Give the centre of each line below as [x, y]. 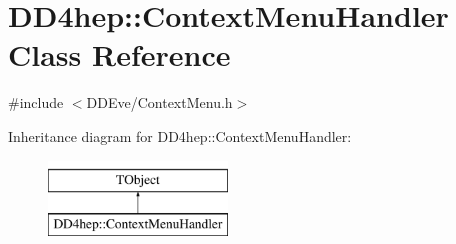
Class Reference [119, 54]
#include [36, 102]
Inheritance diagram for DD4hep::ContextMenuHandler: [180, 135]
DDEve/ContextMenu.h [159, 102]
